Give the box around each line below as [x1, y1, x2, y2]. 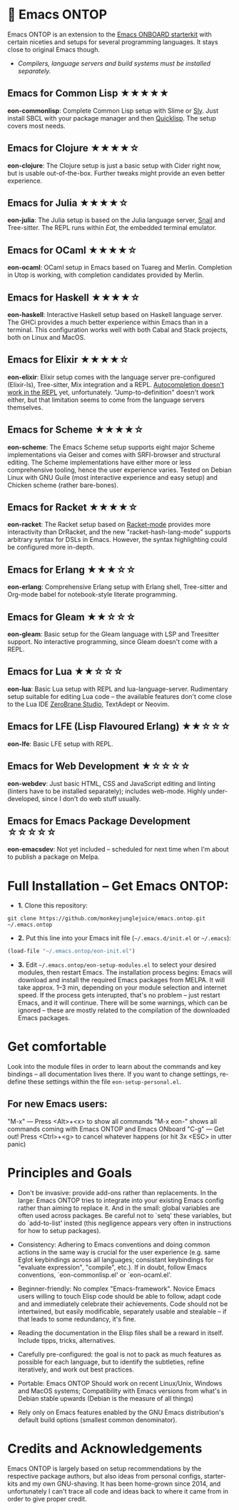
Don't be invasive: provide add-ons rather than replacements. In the [17, 1188, 218, 1197]
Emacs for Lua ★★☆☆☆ [7, 665, 123, 678]
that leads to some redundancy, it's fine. [17, 1314, 136, 1323]
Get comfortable [7, 1039, 107, 1055]
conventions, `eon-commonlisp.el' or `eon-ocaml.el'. [17, 1270, 173, 1279]
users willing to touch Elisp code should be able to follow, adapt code [17, 1292, 221, 1300]
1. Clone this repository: [17, 901, 88, 910]
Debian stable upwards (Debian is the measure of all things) [17, 1394, 194, 1402]
